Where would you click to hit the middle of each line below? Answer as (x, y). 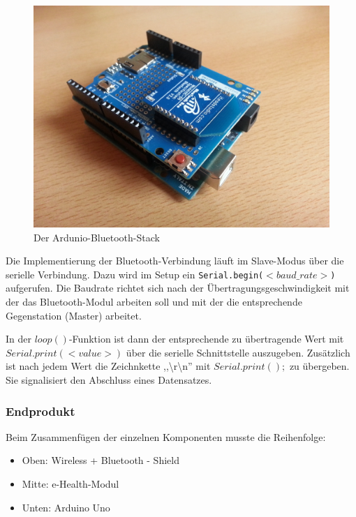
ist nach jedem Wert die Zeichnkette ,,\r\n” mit (108, 366)
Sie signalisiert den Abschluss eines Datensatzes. (109, 380)
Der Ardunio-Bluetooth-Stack (97, 237)
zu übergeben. (319, 366)
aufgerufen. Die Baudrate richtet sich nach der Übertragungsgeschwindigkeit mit (178, 288)
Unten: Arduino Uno (66, 507)
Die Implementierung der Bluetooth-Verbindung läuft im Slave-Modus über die (175, 261)
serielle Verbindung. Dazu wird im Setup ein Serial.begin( (135, 274)
